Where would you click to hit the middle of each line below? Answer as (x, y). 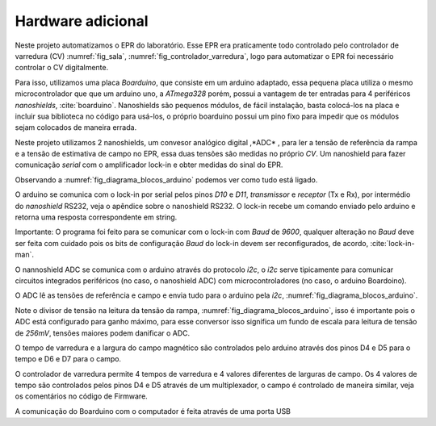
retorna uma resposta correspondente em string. (96, 217)
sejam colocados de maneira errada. (76, 127)
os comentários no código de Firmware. (82, 396)
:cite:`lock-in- (392, 243)
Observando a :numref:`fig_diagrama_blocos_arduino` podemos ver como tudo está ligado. (166, 180)
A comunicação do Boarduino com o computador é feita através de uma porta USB (153, 411)
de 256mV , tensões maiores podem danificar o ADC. (103, 333)
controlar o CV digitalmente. (62, 68)
